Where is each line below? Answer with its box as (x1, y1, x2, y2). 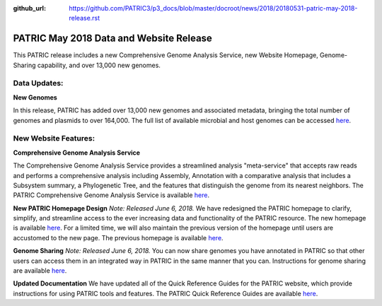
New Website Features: (13, 134, 95, 143)
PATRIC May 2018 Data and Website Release (13, 33, 212, 45)
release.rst (69, 14, 100, 23)
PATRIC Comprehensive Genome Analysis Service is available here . (13, 191, 210, 199)
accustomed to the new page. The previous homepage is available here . (13, 233, 224, 242)
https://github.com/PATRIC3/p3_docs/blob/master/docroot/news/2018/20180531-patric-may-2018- (69, 4, 358, 12)
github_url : (13, 4, 46, 12)
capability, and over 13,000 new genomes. (37, 61, 161, 69)
